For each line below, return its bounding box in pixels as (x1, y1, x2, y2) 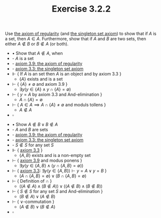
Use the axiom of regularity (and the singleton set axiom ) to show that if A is (5, 31, 157, 37)
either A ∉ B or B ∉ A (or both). (5, 41, 69, 47)
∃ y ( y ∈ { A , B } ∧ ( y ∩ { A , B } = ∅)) (19, 163, 84, 169)
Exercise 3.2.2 (51, 3, 111, 15)
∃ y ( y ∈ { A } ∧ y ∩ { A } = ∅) (19, 86, 71, 93)
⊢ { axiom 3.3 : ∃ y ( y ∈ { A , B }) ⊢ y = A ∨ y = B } (12, 168, 107, 174)
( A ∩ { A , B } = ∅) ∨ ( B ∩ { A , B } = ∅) (19, 173, 87, 179)
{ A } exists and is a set (19, 76, 63, 82)
